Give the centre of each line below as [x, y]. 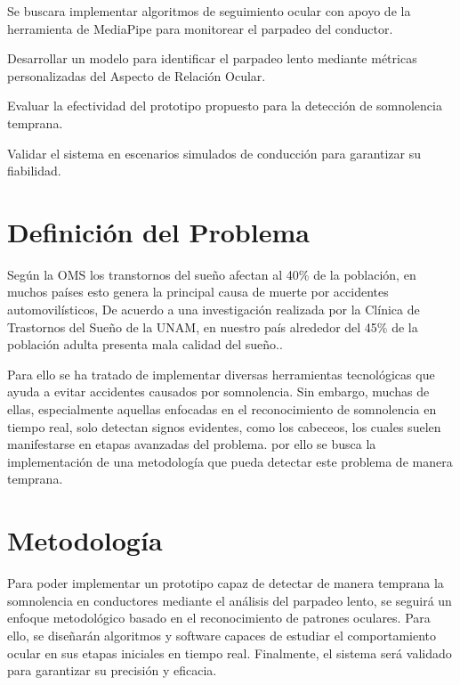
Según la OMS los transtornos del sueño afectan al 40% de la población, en [212, 274]
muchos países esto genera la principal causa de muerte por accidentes [198, 292]
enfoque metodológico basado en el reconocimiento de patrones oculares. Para [219, 618]
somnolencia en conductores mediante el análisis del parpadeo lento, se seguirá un [230, 600]
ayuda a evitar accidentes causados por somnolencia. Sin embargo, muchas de [218, 391]
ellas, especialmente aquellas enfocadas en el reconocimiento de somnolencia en [222, 409]
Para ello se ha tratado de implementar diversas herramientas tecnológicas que [221, 374]
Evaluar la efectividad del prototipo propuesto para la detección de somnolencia [225, 106]
